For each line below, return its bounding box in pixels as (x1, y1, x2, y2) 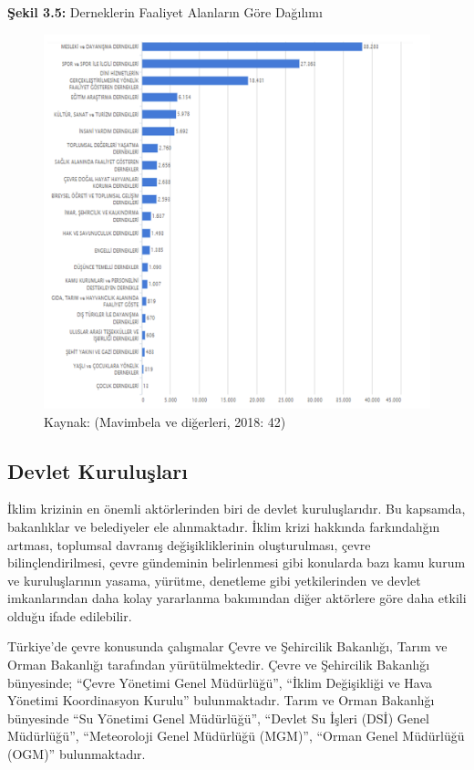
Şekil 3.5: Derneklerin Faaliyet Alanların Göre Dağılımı (7, 3, 323, 21)
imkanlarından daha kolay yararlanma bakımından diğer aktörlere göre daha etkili (7, 588, 467, 608)
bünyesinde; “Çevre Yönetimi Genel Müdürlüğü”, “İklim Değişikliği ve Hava (7, 672, 433, 692)
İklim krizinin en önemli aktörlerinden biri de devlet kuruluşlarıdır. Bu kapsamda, (7, 499, 466, 518)
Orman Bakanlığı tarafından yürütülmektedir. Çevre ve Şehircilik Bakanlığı (7, 655, 430, 674)
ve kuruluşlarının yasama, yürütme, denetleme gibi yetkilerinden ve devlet (7, 570, 421, 589)
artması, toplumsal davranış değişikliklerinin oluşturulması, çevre (7, 535, 371, 554)
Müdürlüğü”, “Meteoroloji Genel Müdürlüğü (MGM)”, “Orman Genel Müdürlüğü (7, 726, 465, 745)
